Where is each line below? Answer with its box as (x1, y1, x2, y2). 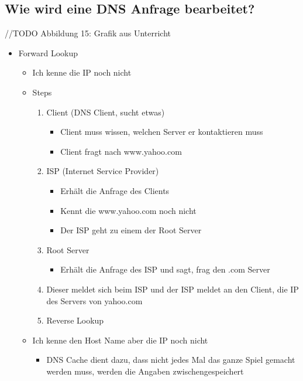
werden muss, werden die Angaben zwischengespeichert (46, 365, 244, 377)
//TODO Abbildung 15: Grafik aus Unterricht (5, 27, 171, 39)
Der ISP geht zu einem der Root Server (60, 224, 202, 236)
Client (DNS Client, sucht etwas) (46, 106, 165, 118)
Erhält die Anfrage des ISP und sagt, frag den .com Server (60, 263, 270, 275)
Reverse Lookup (46, 314, 104, 326)
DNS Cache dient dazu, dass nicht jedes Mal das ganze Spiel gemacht (46, 353, 295, 366)
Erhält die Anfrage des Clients (60, 184, 170, 196)
